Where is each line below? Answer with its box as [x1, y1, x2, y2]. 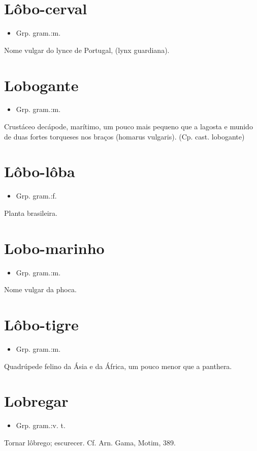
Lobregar [4, 390, 69, 411]
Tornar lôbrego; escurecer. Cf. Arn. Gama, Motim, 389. [4, 437, 176, 447]
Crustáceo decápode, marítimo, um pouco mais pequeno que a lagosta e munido [4, 121, 253, 132]
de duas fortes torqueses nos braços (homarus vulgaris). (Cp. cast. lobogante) [4, 131, 245, 142]
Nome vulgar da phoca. [4, 284, 77, 295]
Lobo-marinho [4, 237, 105, 258]
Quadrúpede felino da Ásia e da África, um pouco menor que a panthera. [4, 360, 232, 371]
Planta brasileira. [4, 207, 57, 218]
